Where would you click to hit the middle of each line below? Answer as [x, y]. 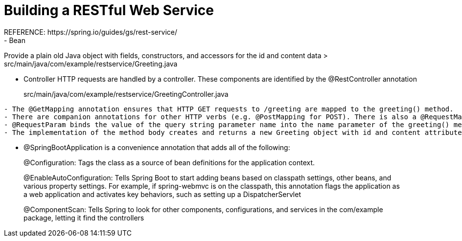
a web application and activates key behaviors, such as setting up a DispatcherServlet [162, 194]
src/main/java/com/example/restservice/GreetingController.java [126, 94]
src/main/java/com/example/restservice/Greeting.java [91, 64]
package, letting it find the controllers [84, 218]
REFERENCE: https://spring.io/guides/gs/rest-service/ [91, 32]
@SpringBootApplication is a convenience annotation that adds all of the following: [157, 147]
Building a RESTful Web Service [109, 10]
